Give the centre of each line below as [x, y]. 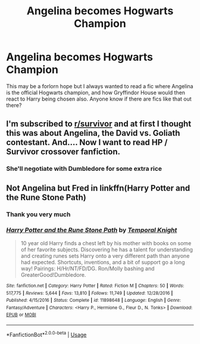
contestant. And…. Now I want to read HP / [87, 143]
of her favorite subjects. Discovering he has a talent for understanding [107, 249]
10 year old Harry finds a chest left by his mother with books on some [106, 243]
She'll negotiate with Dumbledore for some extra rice [84, 169]
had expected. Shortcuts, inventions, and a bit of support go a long [103, 262]
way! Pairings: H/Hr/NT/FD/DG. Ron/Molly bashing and [87, 268]
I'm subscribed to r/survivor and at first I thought [99, 124]
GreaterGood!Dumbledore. [53, 274]
